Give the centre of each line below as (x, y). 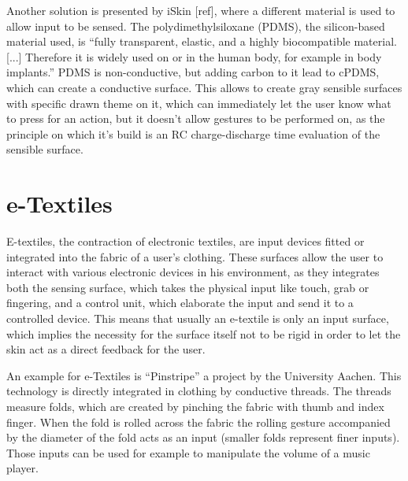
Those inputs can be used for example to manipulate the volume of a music (188, 452)
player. (22, 468)
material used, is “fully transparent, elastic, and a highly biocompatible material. (202, 41)
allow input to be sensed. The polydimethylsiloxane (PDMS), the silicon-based (196, 26)
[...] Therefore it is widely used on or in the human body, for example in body (194, 56)
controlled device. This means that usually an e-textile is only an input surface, (198, 318)
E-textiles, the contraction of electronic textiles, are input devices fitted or (185, 241)
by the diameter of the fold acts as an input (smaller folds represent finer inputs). (203, 437)
